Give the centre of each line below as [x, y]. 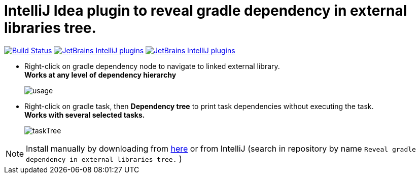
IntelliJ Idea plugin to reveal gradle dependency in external [206, 11]
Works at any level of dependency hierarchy [100, 75]
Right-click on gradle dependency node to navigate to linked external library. [152, 66]
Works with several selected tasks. [85, 115]
